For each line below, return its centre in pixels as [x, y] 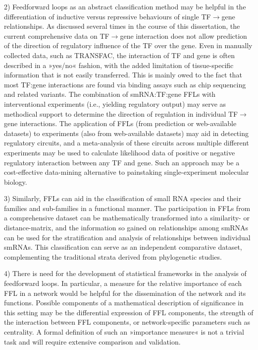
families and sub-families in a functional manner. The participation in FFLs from [127, 208]
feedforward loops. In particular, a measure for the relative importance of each [123, 283]
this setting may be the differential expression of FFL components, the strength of [129, 312]
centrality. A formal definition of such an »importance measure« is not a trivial [124, 332]
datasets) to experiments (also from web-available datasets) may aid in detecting [126, 133]
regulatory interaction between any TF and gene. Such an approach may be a [122, 162]
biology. [16, 181]
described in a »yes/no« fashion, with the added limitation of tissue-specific [119, 65]
